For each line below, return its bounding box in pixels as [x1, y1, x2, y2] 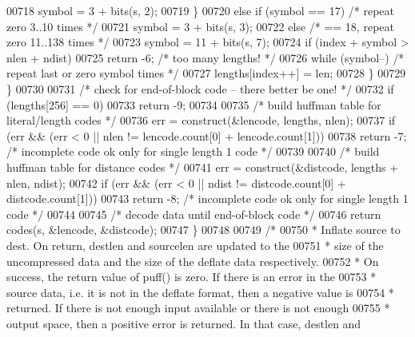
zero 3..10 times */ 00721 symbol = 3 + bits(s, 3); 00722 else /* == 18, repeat [6, 18, 394, 34]
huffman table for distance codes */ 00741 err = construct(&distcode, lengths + [6, 158, 399, 175]
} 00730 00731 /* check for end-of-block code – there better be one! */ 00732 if [6, 80, 394, 97]
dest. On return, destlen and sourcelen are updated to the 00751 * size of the [6, 236, 384, 253]
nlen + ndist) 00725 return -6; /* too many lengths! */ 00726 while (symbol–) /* [6, 49, 405, 65]
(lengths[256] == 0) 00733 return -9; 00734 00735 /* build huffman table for [6, 96, 381, 113]
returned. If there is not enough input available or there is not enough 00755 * [6, 299, 390, 316]
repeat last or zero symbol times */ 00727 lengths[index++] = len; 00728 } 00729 [6, 65, 406, 81]
